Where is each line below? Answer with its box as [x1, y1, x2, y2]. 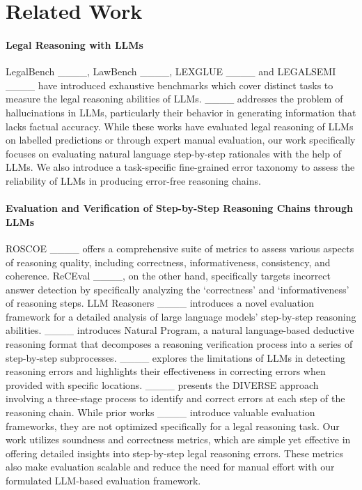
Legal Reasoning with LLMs [6, 37, 143, 52]
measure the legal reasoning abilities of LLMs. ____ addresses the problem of [6, 91, 343, 106]
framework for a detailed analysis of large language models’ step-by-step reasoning [6, 309, 356, 323]
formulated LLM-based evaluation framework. [6, 473, 201, 487]
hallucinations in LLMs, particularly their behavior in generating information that [6, 105, 356, 119]
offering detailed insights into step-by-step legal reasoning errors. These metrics [6, 445, 343, 460]
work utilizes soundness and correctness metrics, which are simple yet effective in [6, 432, 351, 447]
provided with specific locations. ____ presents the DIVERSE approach [6, 377, 319, 392]
